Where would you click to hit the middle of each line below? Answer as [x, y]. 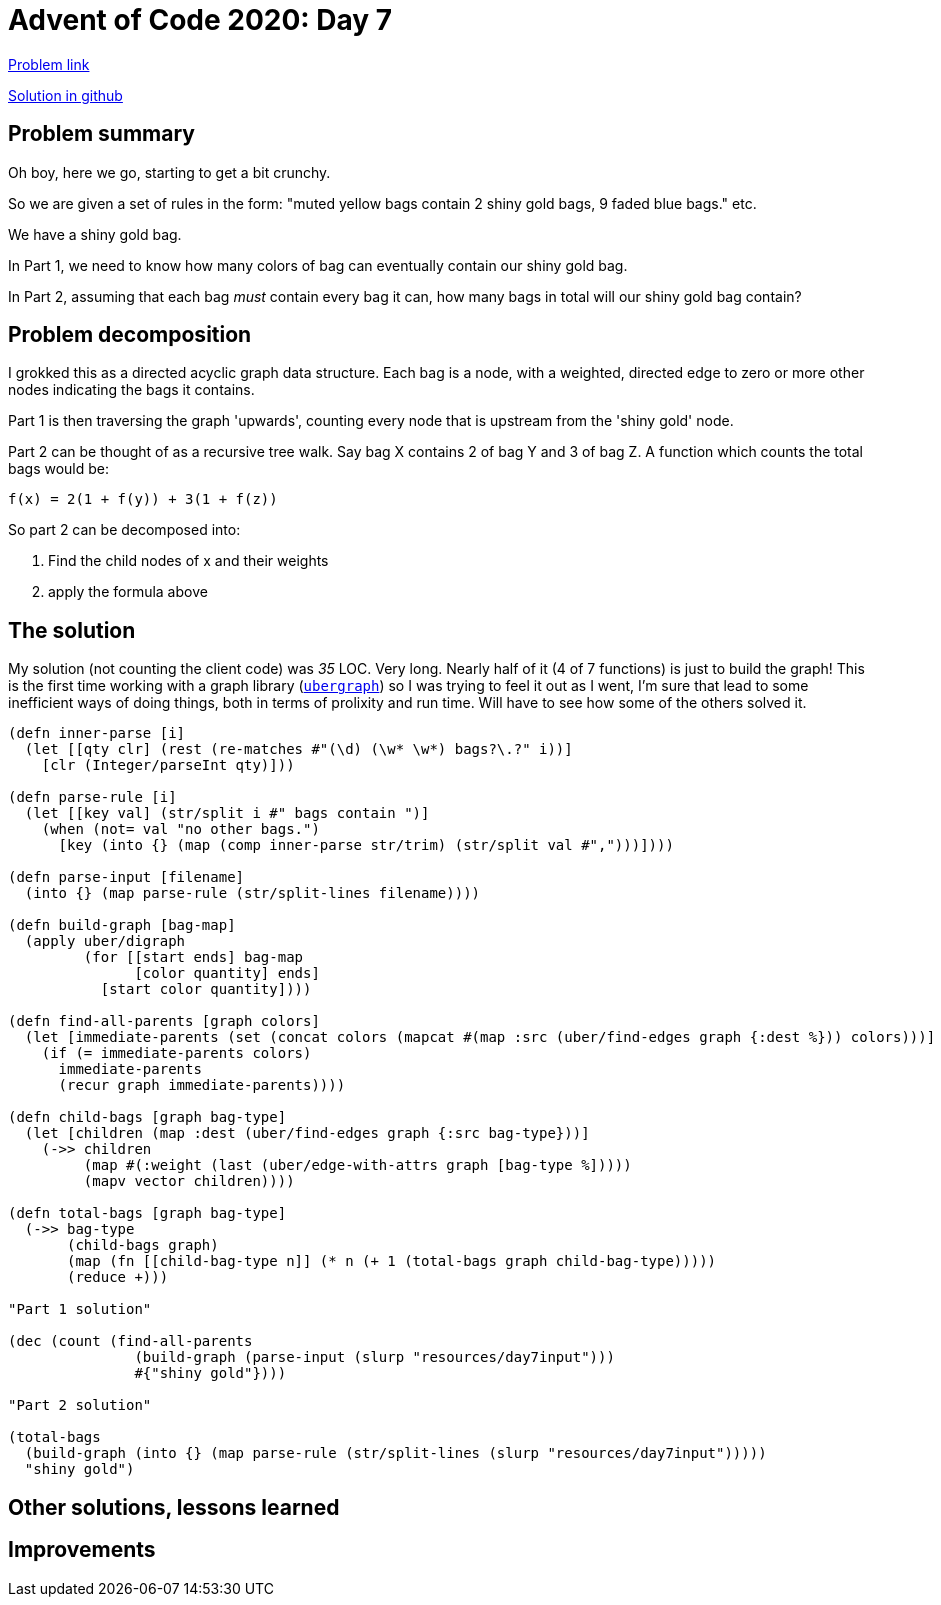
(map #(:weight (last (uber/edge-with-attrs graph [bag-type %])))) [357, 1165]
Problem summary [101, 134]
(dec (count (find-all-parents [130, 1341]
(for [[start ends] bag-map [193, 957]
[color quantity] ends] [227, 973]
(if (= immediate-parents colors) [176, 1053]
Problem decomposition [130, 335]
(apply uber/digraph [105, 941]
